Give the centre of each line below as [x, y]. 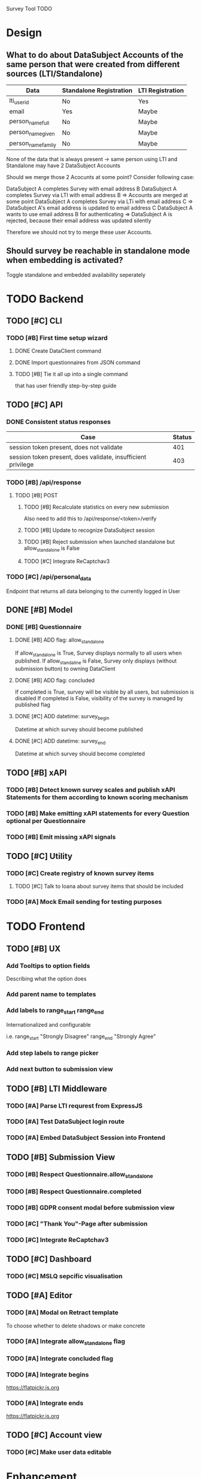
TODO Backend [45, 299]
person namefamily [33, 144]
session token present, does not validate [66, 447]
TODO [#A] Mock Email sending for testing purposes [84, 902]
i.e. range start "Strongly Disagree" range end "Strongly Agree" [81, 1037]
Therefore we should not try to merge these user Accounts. [79, 232]
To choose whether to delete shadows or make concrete [76, 1326]
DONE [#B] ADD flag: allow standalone [60, 641]
